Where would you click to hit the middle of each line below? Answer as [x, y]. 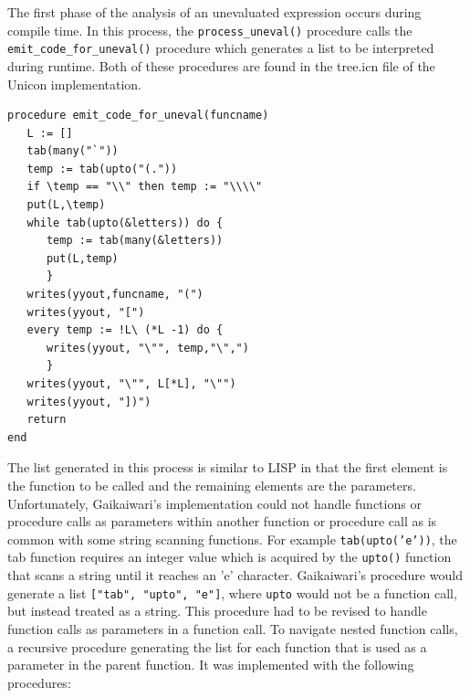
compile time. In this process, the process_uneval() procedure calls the [210, 30]
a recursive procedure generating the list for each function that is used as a [217, 646]
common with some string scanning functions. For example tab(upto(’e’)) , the [232, 539]
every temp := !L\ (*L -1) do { [125, 330]
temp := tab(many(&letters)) [135, 241]
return [47, 420]
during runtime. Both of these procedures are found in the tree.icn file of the [221, 65]
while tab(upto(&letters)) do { [125, 222]
